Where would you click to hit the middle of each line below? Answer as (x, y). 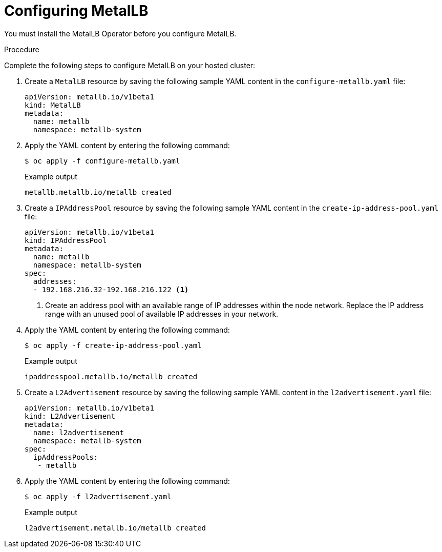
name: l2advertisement (78, 432)
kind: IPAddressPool (66, 240)
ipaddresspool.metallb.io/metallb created (111, 376)
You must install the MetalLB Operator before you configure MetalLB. (120, 33)
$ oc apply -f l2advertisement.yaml (98, 496)
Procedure (22, 49)
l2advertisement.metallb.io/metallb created (115, 528)
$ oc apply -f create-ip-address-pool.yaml (113, 345)
